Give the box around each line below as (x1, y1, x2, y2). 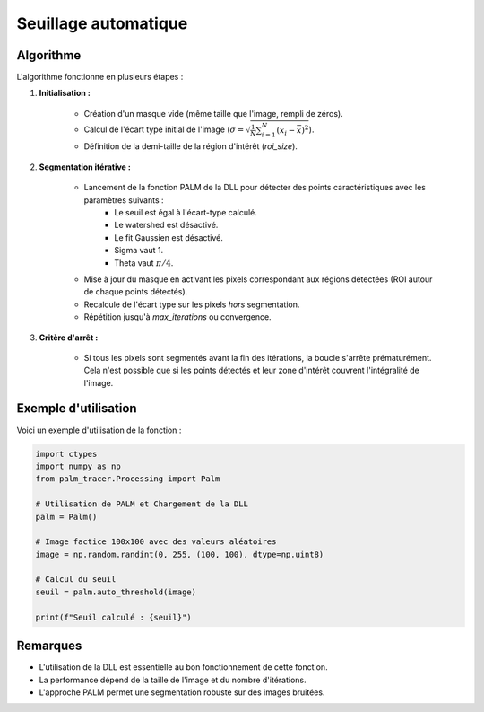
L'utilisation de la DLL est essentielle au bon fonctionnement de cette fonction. (39, 662, 328, 672)
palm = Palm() (35, 512, 98, 522)
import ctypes (35, 449, 98, 459)
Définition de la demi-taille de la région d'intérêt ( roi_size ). (83, 141, 298, 152)
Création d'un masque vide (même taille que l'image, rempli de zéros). (83, 108, 344, 119)
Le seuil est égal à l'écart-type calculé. (114, 207, 257, 217)
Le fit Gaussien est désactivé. (114, 232, 224, 242)
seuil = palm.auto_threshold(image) (35, 586, 197, 597)
